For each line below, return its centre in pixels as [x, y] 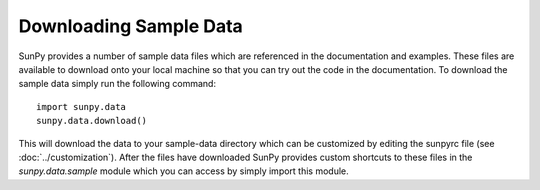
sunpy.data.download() [92, 121]
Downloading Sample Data [131, 26]
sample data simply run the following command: [117, 84]
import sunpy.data [81, 106]
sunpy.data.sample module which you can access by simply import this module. [183, 171]
